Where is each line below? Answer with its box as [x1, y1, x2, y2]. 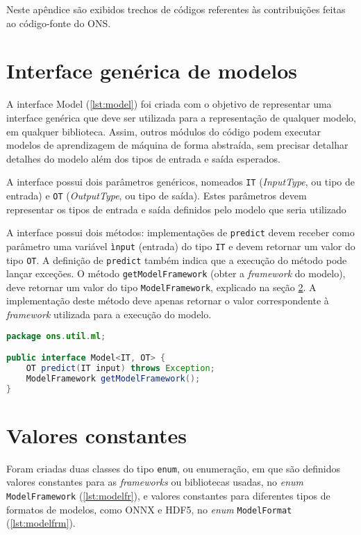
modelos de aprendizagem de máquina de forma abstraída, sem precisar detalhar [6, 138, 349, 152]
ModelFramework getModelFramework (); [26, 373, 201, 384]
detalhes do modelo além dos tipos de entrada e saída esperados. [6, 151, 280, 165]
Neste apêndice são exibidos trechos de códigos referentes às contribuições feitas [6, 2, 346, 16]
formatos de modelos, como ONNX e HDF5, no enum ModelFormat [6, 502, 292, 516]
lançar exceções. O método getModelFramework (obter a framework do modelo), [6, 266, 346, 281]
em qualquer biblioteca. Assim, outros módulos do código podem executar [6, 124, 321, 138]
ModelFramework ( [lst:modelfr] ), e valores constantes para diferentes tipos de [6, 488, 330, 503]
